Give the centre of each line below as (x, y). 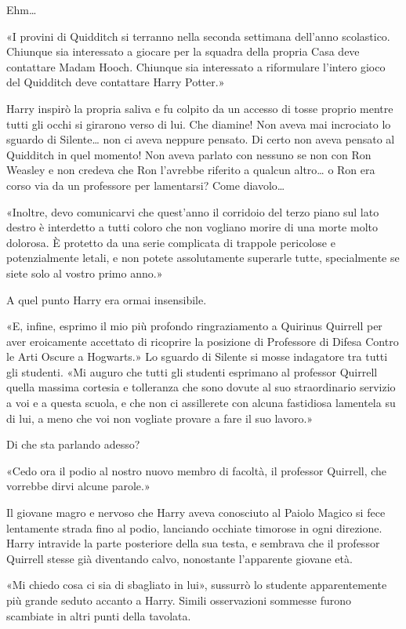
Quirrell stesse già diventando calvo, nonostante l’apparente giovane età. (179, 558)
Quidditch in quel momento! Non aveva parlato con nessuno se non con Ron (189, 154)
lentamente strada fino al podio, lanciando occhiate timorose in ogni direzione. (194, 527)
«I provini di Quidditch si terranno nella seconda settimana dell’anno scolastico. (198, 36)
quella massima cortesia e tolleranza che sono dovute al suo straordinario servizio (201, 387)
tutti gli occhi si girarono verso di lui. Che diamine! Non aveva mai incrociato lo (199, 124)
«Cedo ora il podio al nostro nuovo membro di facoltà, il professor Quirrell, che (197, 470)
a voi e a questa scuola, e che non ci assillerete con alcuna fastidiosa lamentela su (201, 403)
